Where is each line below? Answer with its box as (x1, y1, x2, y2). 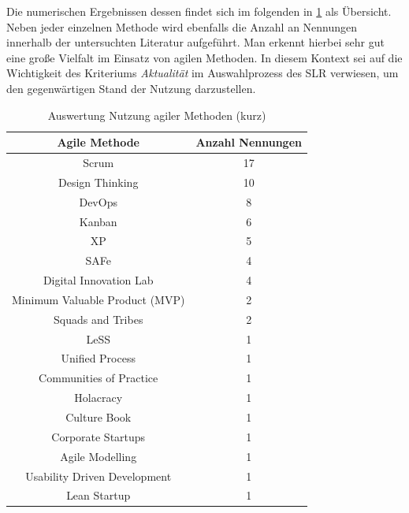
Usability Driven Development (25, 467, 172, 484)
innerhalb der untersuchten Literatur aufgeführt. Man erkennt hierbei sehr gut (6, 34, 385, 50)
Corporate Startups (51, 428, 146, 444)
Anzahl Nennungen (195, 134, 302, 151)
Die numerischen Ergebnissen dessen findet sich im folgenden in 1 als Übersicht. (6, 3, 392, 19)
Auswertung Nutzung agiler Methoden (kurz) (47, 106, 266, 123)
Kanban (79, 213, 117, 229)
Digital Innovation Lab (43, 272, 154, 288)
